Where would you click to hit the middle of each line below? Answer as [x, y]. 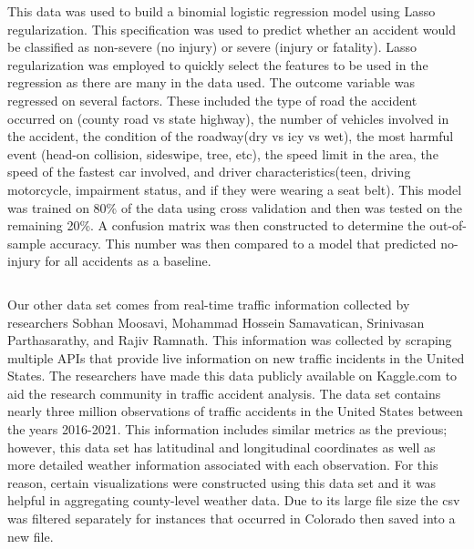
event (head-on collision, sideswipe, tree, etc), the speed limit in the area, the [223, 153]
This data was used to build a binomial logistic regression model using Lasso [222, 11]
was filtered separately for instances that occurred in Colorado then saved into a [232, 518]
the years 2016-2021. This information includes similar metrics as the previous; [227, 429]
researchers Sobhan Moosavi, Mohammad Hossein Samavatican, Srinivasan [216, 322]
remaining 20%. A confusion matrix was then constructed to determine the [216, 225]
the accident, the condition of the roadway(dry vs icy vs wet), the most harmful [231, 136]
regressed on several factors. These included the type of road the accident [212, 100]
